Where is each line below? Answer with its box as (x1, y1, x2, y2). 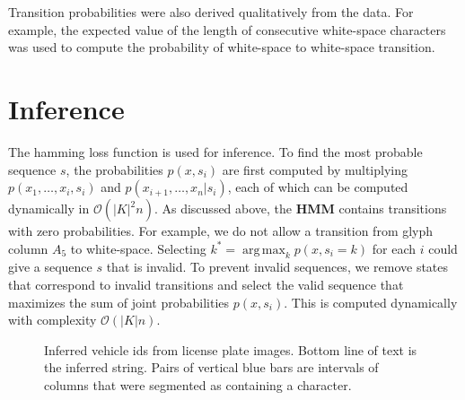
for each (372, 239, 417, 257)
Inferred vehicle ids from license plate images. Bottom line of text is (44, 340, 417, 359)
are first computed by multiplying (222, 160, 408, 178)
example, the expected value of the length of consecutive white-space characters (8, 20, 446, 39)
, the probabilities (66, 160, 163, 178)
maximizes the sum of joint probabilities (8, 292, 230, 311)
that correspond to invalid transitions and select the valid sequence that (8, 275, 404, 294)
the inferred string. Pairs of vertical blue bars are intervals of (44, 358, 379, 377)
